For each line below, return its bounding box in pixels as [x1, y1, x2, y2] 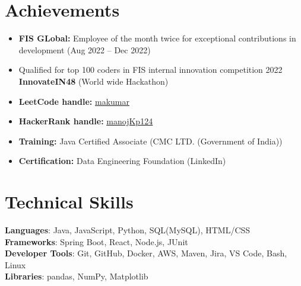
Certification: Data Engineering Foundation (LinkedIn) [18, 155, 226, 167]
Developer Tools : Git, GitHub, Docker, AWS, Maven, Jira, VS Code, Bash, [5, 247, 287, 259]
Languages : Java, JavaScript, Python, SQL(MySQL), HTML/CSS [5, 224, 251, 236]
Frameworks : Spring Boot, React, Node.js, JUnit [5, 235, 188, 248]
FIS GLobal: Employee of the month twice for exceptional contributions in [18, 32, 296, 44]
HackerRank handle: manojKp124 [18, 115, 153, 127]
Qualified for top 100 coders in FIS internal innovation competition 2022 [18, 63, 283, 76]
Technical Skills [5, 189, 134, 214]
